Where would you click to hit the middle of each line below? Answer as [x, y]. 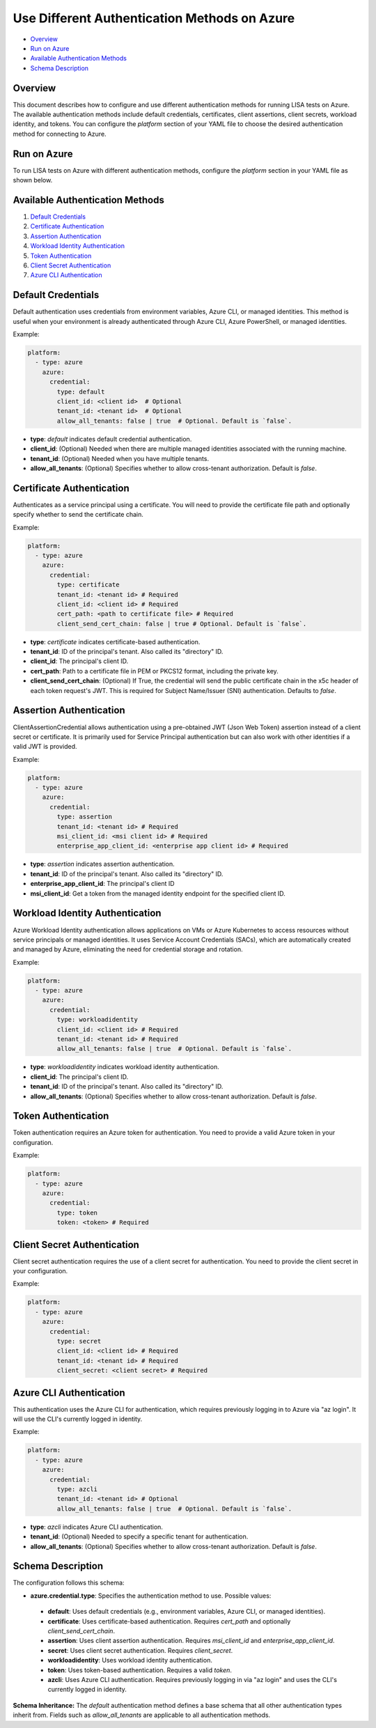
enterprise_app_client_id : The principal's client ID [102, 884]
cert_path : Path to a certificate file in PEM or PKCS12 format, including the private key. [154, 671]
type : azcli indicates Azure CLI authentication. [97, 1527]
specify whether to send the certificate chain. [78, 515]
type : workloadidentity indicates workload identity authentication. [125, 1067]
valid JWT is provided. [45, 747]
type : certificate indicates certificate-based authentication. [115, 641]
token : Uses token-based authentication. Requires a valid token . [140, 1670]
